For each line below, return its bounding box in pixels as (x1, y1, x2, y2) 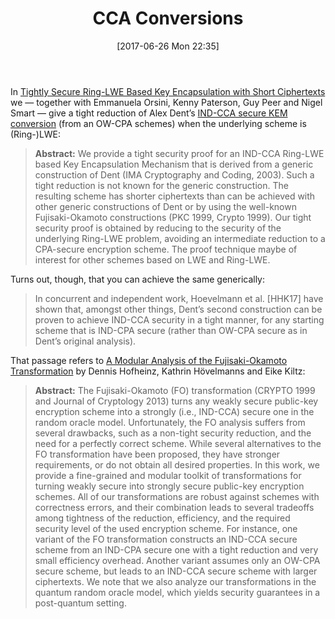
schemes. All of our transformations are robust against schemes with (34, 490, 320, 502)
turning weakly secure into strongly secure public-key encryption (34, 480, 305, 492)
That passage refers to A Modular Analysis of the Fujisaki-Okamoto (10, 354, 288, 366)
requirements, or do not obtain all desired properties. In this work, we (34, 458, 320, 471)
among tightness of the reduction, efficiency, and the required (34, 512, 291, 524)
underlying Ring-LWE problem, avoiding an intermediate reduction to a (34, 232, 326, 244)
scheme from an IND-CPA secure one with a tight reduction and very (34, 543, 319, 556)
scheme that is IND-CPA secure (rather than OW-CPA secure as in (34, 324, 308, 336)
